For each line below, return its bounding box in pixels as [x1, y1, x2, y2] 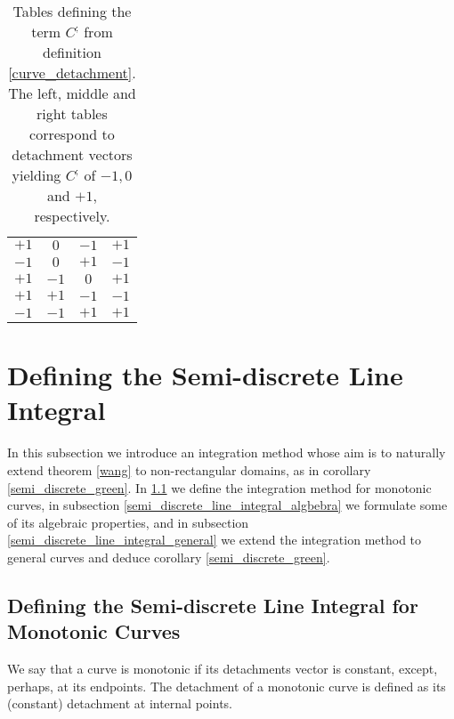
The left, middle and [8, 83, 136, 103]
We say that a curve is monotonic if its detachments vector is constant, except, [7, 659, 438, 678]
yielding [12, 165, 61, 185]
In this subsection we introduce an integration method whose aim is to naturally [7, 443, 446, 462]
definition [43, 42, 101, 62]
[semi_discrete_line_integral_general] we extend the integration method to [7, 530, 422, 549]
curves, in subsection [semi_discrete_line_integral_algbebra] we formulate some [7, 496, 448, 514]
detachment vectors [12, 144, 133, 165]
